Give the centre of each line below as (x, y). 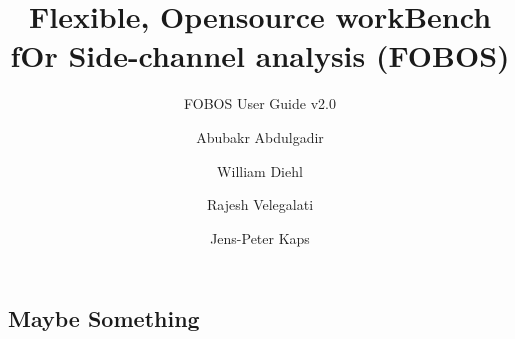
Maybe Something (104, 318)
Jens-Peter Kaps (260, 237)
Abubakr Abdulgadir (260, 136)
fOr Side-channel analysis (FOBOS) (260, 55)
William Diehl (260, 170)
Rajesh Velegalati (260, 204)
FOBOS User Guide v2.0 (260, 103)
